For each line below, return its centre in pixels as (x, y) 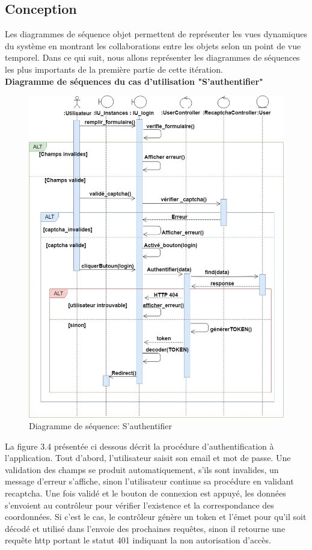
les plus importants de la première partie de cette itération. (114, 69)
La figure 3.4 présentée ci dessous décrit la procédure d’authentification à (139, 446)
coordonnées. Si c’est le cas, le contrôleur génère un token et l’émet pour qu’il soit (156, 517)
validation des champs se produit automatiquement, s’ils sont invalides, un (142, 469)
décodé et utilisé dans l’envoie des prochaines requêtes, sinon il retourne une (145, 528)
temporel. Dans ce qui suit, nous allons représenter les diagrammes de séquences (152, 57)
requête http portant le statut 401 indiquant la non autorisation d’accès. (138, 540)
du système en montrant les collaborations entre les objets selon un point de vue (153, 45)
